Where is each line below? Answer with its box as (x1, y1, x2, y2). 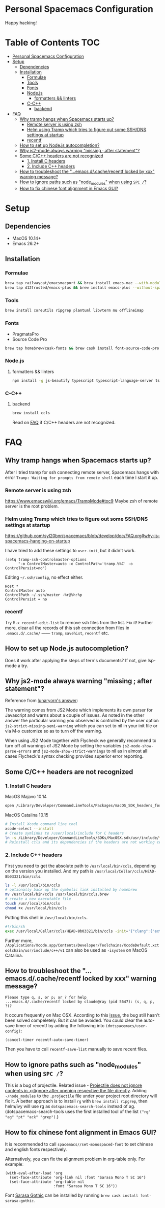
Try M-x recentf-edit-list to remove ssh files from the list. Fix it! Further (5, 619, 153, 625)
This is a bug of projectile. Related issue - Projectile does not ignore (5, 1082, 142, 1088)
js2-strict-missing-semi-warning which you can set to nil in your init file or (5, 723, 158, 729)
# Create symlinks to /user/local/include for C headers (5, 831, 124, 836)
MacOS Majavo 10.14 (5, 794, 47, 799)
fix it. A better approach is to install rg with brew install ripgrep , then (5, 1098, 148, 1104)
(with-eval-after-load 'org (5, 1171, 63, 1176)
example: (5, 1161, 24, 1167)
